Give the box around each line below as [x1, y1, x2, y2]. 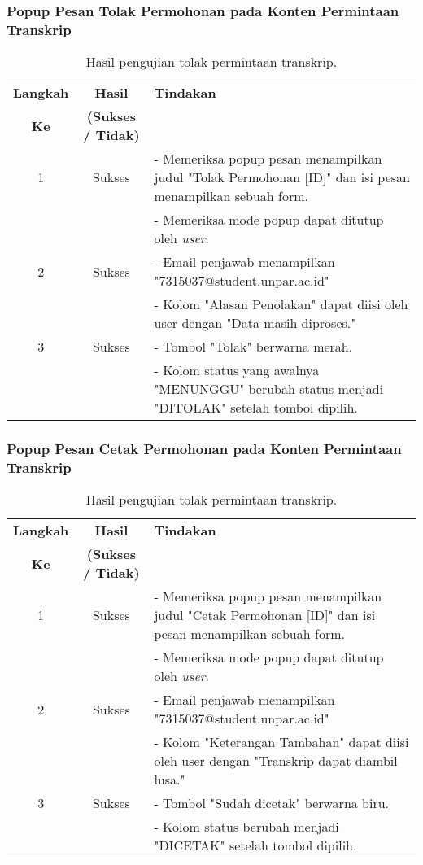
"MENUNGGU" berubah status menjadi [154, 379, 384, 399]
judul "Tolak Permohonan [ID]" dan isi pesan [154, 168, 410, 187]
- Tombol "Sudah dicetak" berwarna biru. [154, 793, 390, 813]
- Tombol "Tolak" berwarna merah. [154, 337, 353, 356]
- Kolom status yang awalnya [154, 360, 320, 380]
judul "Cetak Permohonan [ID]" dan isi [154, 605, 376, 625]
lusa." [154, 770, 185, 789]
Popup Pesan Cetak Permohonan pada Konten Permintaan [7, 439, 402, 459]
